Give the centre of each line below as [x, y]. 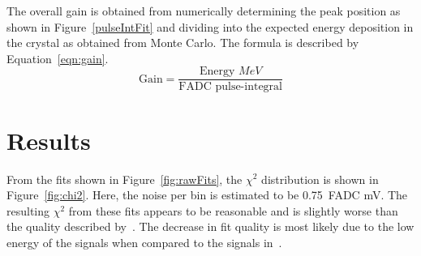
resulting [28, 210]
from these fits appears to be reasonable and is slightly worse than [233, 210]
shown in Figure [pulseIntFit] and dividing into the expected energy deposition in [210, 26]
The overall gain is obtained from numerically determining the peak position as [204, 11]
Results [49, 140]
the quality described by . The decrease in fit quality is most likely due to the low [210, 226]
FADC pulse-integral [230, 87]
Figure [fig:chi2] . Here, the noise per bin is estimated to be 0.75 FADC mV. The [207, 195]
